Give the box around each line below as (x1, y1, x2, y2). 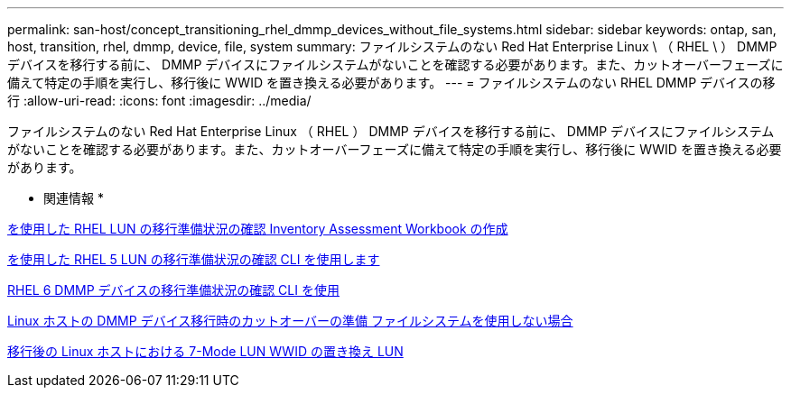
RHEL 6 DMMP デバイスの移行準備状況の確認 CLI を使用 (7, 282, 340, 298)
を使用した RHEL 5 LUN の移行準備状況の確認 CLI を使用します (7, 252, 380, 267)
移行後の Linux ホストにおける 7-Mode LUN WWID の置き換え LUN (7, 344, 404, 359)
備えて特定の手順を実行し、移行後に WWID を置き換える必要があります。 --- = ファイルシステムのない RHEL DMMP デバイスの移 (7, 75, 776, 90)
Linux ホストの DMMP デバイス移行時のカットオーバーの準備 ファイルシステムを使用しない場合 (7, 313, 573, 328)
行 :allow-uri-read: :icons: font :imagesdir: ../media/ (7, 93, 312, 108)
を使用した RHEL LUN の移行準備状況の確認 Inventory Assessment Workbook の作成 (7, 221, 508, 236)
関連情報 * (43, 190, 104, 206)
